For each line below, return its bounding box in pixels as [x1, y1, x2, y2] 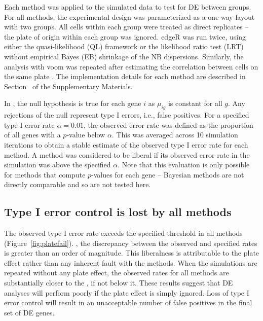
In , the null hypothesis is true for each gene [4, 98, 141, 109]
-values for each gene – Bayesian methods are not [91, 169, 244, 180]
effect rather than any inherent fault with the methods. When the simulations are [4, 257, 257, 268]
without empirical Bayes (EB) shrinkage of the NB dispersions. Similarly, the [4, 51, 244, 61]
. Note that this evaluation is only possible [118, 159, 250, 170]
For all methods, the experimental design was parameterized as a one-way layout [4, 11, 255, 22]
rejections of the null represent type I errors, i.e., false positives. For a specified [4, 110, 249, 120]
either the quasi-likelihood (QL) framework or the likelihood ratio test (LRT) [4, 41, 244, 52]
